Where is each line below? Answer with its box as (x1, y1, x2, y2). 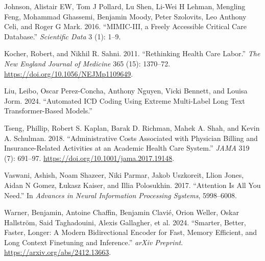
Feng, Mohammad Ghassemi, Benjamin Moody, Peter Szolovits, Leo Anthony (4, 11, 247, 21)
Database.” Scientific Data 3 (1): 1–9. (4, 31, 121, 41)
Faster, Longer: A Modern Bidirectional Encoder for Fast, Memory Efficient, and (4, 227, 257, 238)
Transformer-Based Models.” (4, 105, 92, 116)
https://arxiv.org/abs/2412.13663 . (4, 247, 111, 257)
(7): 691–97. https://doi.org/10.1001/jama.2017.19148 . (4, 152, 175, 163)
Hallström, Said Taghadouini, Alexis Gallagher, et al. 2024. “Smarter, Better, (4, 217, 246, 227)
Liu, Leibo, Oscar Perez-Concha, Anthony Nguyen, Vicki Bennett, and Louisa (4, 85, 248, 96)
